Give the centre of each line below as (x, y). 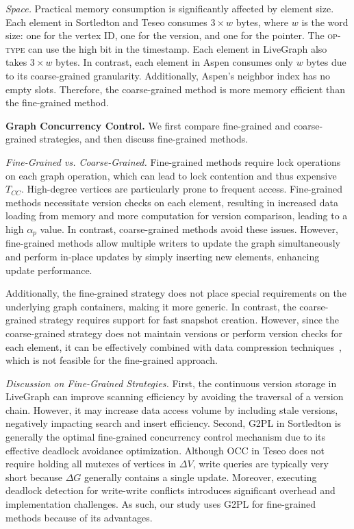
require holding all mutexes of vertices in (91, 464)
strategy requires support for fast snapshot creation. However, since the (189, 320)
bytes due (326, 62)
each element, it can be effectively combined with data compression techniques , (174, 346)
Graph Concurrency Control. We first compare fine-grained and (148, 125)
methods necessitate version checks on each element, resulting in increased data (172, 202)
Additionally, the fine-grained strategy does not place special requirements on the (176, 293)
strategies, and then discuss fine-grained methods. (144, 139)
